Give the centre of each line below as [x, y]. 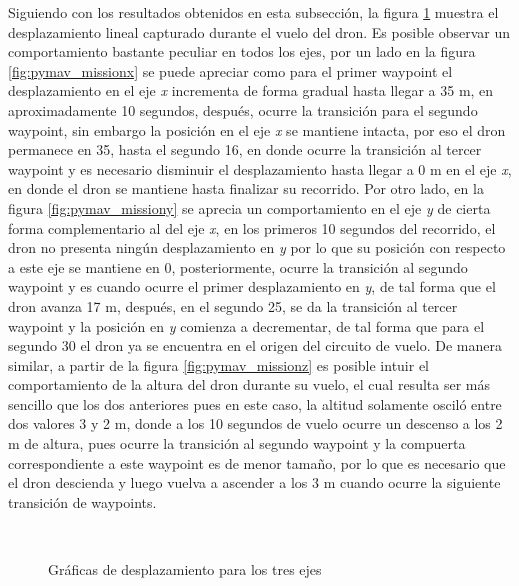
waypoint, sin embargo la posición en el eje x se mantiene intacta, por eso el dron [257, 129]
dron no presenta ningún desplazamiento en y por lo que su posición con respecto [257, 247]
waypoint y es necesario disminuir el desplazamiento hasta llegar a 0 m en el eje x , [260, 168]
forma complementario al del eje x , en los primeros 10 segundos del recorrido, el [252, 227]
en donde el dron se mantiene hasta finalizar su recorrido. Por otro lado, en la [246, 188]
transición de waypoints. [82, 501]
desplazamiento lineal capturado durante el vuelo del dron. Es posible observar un [259, 31]
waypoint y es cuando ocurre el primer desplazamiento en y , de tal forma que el [252, 286]
